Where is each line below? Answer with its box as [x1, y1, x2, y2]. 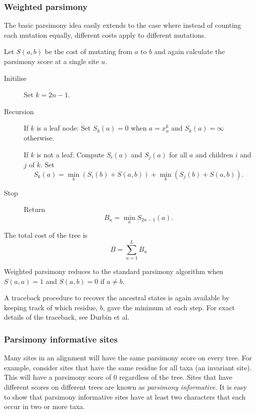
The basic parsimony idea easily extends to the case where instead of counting [4, 20, 241, 30]
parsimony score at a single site [4, 56, 99, 66]
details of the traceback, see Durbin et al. [4, 312, 130, 322]
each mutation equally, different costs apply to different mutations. [4, 29, 206, 40]
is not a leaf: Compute [36, 149, 104, 159]
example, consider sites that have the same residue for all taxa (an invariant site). [4, 362, 252, 372]
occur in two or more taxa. [4, 401, 85, 412]
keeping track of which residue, [4, 302, 98, 312]
